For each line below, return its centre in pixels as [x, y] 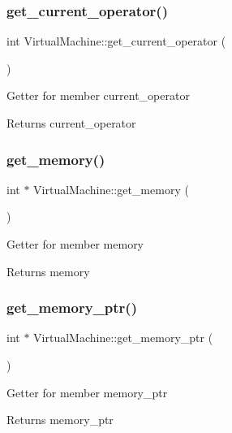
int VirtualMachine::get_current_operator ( [116, 41]
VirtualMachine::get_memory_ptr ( [123, 338]
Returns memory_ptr [60, 420]
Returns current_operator [71, 123]
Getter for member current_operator [98, 95]
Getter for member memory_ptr [87, 392]
